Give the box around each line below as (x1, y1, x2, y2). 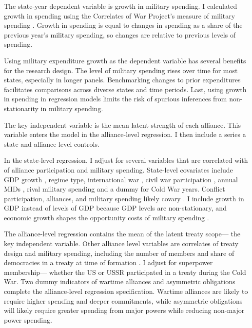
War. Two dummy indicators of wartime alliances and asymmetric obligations (4, 276, 235, 287)
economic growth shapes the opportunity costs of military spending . (4, 212, 209, 222)
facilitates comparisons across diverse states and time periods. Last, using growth (4, 84, 247, 94)
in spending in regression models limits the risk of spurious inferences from (4, 94, 227, 104)
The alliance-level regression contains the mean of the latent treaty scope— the (4, 229, 240, 239)
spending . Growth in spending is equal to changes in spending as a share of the (4, 20, 243, 30)
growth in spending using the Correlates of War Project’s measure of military (4, 10, 235, 20)
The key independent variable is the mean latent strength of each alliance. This (4, 119, 241, 130)
